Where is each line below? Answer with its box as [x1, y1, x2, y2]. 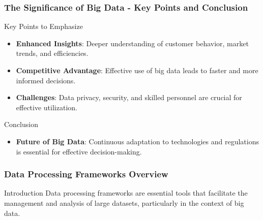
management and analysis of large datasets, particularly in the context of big [4, 197, 244, 208]
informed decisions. [16, 75, 76, 85]
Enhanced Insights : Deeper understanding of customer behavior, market [16, 38, 249, 48]
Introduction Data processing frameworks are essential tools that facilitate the [4, 187, 248, 198]
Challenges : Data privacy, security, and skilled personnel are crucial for [16, 92, 242, 103]
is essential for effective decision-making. [16, 146, 142, 156]
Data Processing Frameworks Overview [4, 168, 168, 180]
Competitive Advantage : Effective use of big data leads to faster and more [16, 65, 258, 75]
